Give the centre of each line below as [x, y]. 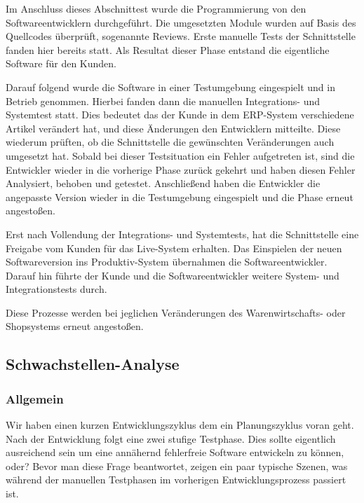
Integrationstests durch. [56, 289]
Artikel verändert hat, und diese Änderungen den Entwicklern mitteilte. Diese [173, 128]
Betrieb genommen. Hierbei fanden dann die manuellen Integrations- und [163, 101]
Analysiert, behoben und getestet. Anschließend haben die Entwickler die [163, 183]
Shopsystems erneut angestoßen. [75, 326]
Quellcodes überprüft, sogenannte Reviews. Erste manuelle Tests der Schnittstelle [181, 36]
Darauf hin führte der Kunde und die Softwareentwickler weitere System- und [173, 275]
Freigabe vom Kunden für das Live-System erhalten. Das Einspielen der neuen [174, 248]
